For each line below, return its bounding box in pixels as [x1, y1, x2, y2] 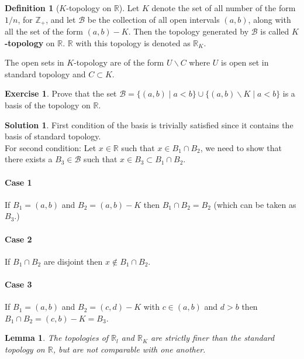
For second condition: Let [5, 141, 96, 153]
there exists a [5, 153, 53, 165]
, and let [46, 13, 76, 25]
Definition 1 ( [5, 2, 60, 13]
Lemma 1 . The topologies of [5, 331, 109, 344]
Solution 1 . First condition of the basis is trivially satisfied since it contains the [5, 118, 293, 131]
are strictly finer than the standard [151, 331, 275, 344]
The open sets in [5, 56, 64, 69]
